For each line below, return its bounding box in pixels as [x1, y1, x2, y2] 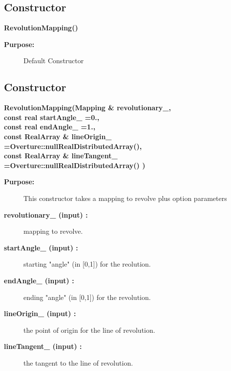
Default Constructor [23, 55, 84, 66]
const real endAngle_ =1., [4, 122, 96, 132]
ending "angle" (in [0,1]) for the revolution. [23, 292, 151, 302]
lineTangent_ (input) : [4, 341, 82, 351]
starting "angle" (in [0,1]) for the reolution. [23, 259, 151, 269]
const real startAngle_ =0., [4, 112, 100, 122]
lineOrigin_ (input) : [4, 308, 76, 319]
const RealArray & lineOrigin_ [4, 131, 112, 141]
